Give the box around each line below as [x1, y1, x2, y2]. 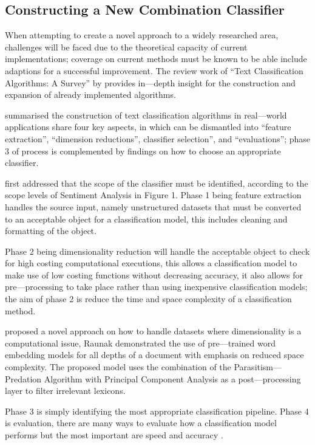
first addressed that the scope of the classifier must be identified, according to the [5, 176, 308, 189]
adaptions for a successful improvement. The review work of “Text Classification [5, 64, 303, 77]
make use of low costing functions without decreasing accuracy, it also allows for [5, 268, 303, 281]
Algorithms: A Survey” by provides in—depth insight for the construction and [5, 76, 296, 89]
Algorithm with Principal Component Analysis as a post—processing [44, 372, 301, 385]
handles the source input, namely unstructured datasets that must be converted [5, 200, 302, 213]
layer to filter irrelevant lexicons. [5, 384, 126, 397]
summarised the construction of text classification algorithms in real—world [5, 108, 287, 121]
